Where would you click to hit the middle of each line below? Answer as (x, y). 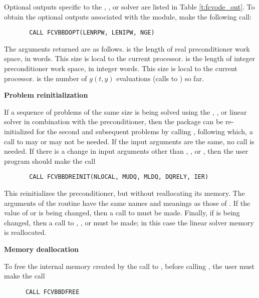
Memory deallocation (41, 249)
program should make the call (50, 161)
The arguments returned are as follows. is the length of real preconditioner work (127, 48)
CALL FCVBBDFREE (52, 292)
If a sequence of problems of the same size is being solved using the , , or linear (125, 111)
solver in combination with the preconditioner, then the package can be (114, 121)
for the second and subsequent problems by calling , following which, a (145, 131)
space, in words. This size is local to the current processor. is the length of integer (129, 58)
